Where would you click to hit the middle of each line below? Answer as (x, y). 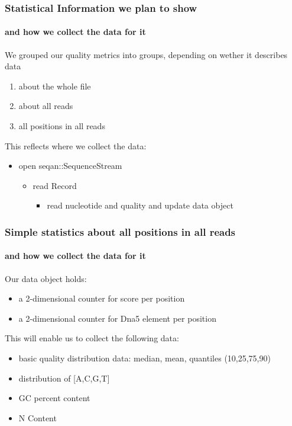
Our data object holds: (46, 278)
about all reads (46, 106)
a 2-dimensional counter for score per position (102, 298)
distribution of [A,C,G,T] (64, 378)
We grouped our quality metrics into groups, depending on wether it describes (146, 54)
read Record (55, 185)
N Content (38, 417)
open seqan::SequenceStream (70, 166)
